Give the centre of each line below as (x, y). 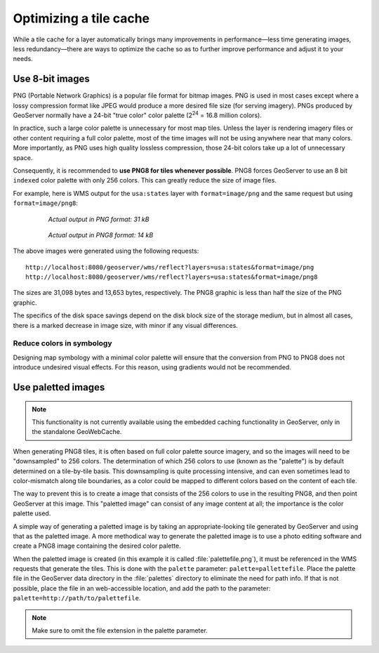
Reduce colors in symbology (62, 343)
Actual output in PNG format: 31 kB (99, 219)
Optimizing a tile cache (81, 18)
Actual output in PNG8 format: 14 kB (101, 235)
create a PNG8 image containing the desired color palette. (97, 546)
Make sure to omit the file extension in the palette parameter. (120, 631)
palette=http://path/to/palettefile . (77, 598)
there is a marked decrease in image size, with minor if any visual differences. (126, 325)
